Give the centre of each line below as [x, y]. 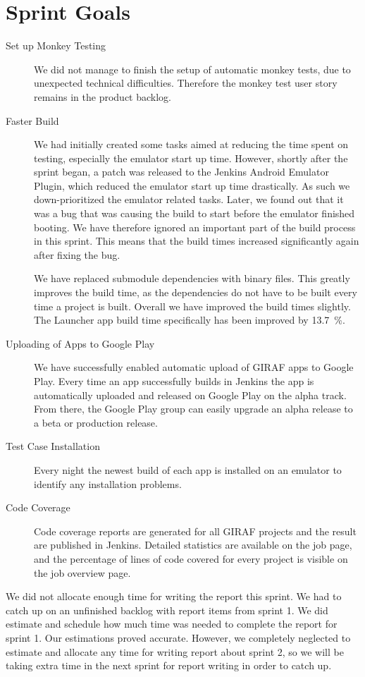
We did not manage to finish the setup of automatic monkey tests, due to [192, 69]
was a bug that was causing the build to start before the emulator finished [194, 213]
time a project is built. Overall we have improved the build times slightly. [192, 306]
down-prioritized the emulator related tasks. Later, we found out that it [189, 199]
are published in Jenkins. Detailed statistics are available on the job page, [193, 545]
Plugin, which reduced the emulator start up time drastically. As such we [192, 185]
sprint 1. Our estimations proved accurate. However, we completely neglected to [178, 637]
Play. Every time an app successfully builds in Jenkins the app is [174, 381]
